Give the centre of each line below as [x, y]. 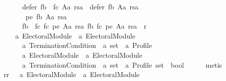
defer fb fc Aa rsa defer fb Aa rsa [80, 6]
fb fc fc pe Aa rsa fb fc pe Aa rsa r [84, 26]
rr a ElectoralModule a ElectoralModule [72, 74]
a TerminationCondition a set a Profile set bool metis [122, 64]
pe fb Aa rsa [46, 16]
